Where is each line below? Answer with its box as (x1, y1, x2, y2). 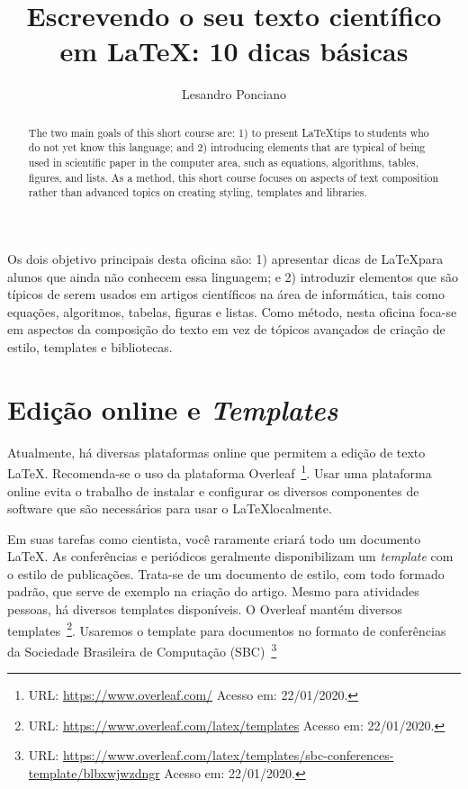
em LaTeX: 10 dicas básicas (59, 32, 409, 69)
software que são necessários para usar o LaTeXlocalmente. (7, 499, 332, 518)
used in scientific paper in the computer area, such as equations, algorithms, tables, (28, 155, 419, 170)
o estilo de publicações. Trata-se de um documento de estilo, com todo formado (7, 564, 445, 583)
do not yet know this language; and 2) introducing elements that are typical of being (28, 140, 426, 155)
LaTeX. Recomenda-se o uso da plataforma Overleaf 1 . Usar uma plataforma (7, 461, 432, 482)
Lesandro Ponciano (181, 85, 287, 104)
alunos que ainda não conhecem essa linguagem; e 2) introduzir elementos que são (7, 267, 458, 286)
